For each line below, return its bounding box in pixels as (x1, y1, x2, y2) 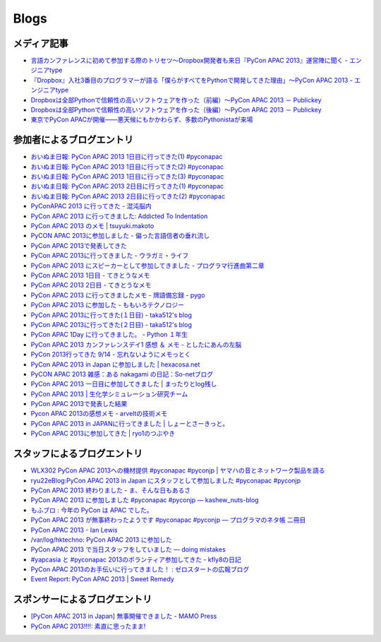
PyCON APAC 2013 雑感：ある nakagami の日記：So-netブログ (30, 369, 214, 378)
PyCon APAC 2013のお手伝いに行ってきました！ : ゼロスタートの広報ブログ (30, 565, 250, 573)
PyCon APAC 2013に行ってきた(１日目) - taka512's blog (30, 311, 192, 319)
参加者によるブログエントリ (13, 134, 134, 146)
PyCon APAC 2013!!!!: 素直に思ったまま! (30, 622, 146, 630)
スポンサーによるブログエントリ (13, 593, 152, 605)
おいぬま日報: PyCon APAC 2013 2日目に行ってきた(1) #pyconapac (30, 182, 224, 191)
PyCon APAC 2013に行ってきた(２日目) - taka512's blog (30, 320, 192, 328)
